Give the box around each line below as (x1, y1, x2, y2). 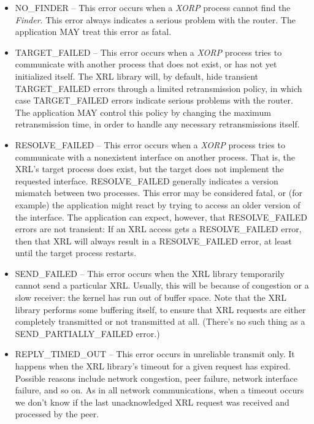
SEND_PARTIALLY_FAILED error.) (15, 327, 160, 339)
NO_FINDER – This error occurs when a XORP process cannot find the (15, 1, 291, 13)
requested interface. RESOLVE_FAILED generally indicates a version (15, 174, 278, 187)
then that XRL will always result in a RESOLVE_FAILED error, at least (15, 234, 292, 247)
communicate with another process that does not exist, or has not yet (15, 58, 277, 70)
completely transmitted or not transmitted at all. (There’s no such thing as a (15, 315, 305, 328)
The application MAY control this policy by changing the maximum (15, 105, 271, 118)
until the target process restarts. (15, 246, 137, 259)
